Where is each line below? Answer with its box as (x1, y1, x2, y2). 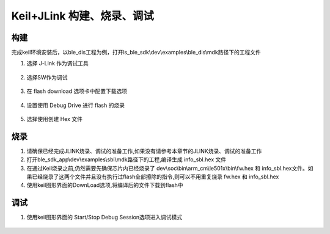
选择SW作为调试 (26, 73, 68, 81)
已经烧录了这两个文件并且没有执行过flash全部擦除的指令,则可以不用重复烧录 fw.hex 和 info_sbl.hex (31, 173, 279, 180)
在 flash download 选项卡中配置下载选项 (26, 87, 128, 95)
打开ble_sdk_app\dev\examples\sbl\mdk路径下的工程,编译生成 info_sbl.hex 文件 (26, 156, 226, 163)
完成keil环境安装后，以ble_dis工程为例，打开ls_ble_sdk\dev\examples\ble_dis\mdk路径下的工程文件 (11, 49, 261, 56)
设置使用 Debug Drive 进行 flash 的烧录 (26, 101, 125, 109)
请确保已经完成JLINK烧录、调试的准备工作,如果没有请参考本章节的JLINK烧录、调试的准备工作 (26, 147, 262, 155)
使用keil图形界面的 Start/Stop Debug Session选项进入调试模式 (26, 214, 183, 221)
